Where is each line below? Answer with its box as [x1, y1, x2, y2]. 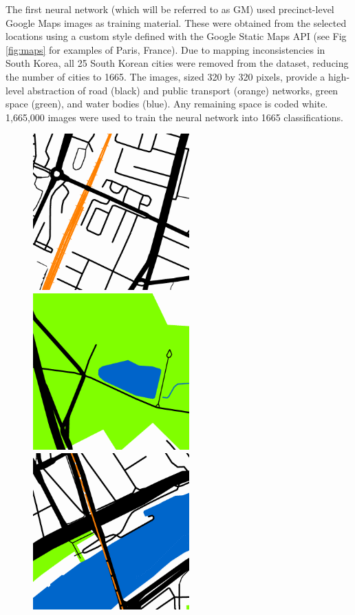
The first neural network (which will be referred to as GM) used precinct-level [6, 2, 334, 16]
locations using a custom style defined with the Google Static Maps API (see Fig [6, 29, 347, 43]
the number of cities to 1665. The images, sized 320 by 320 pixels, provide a [6, 69, 325, 83]
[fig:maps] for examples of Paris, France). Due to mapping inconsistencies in [6, 42, 325, 56]
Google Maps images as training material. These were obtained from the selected [6, 15, 347, 30]
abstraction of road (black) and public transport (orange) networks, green [27, 83, 338, 97]
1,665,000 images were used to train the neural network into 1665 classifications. [6, 110, 343, 124]
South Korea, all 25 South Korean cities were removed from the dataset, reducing [6, 56, 349, 70]
